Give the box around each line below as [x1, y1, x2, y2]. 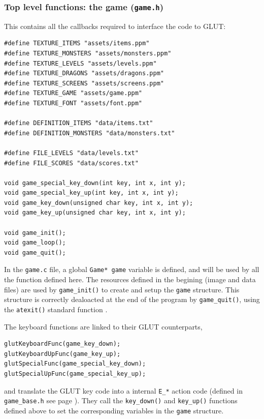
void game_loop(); [4, 239, 66, 247]
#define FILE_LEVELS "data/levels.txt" [4, 149, 139, 157]
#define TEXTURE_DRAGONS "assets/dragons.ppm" [4, 70, 164, 77]
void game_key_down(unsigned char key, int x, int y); [4, 199, 193, 206]
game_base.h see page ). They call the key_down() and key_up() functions [4, 395, 238, 406]
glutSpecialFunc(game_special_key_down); [4, 360, 146, 368]
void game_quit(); [4, 249, 66, 256]
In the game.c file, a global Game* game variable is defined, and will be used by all [4, 264, 259, 275]
